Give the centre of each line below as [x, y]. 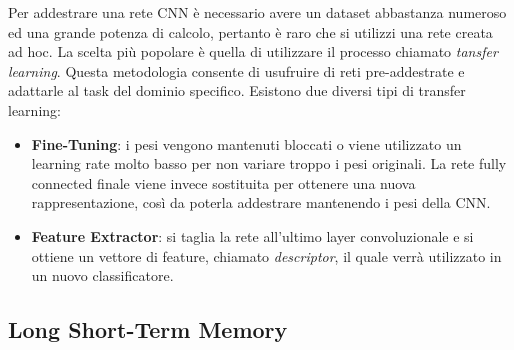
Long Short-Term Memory [148, 329]
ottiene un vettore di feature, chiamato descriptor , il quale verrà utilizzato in [266, 255]
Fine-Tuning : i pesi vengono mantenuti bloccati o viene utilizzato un [246, 143]
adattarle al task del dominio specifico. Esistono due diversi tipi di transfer [237, 90]
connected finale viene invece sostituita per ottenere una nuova [223, 182]
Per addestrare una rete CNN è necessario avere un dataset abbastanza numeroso [257, 12]
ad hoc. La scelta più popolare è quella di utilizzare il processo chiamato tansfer [253, 51]
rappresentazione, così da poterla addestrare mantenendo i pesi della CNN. [261, 202]
